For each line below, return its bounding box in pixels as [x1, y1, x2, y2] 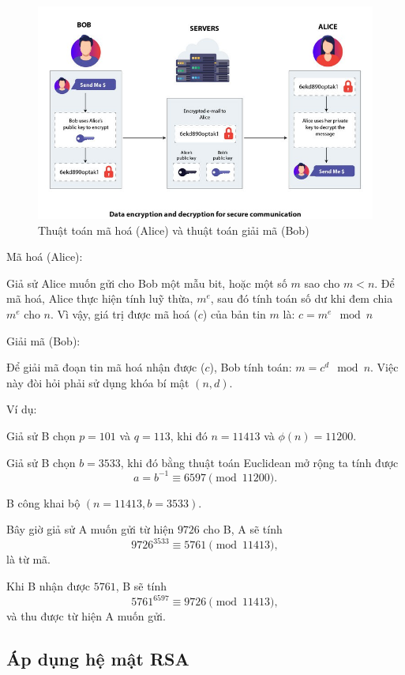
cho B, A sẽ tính [203, 521, 283, 537]
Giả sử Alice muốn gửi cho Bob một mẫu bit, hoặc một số [6, 274, 287, 291]
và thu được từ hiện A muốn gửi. [6, 608, 166, 624]
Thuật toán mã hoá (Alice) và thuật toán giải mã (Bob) [38, 221, 309, 238]
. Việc [370, 359, 399, 375]
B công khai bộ [6, 494, 81, 511]
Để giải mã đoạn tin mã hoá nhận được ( [6, 359, 205, 375]
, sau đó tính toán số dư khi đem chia [210, 290, 393, 307]
